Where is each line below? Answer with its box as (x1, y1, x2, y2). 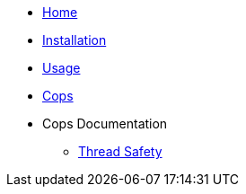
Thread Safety (78, 144, 163, 159)
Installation (42, 32, 107, 48)
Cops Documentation (42, 116, 168, 131)
